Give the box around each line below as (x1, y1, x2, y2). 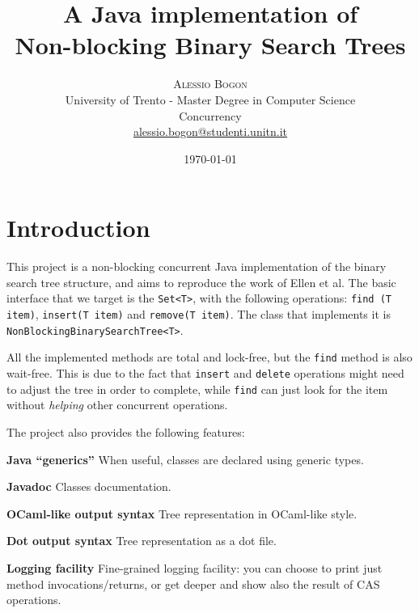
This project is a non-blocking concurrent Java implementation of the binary (6, 258, 387, 275)
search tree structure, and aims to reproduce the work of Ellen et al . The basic (6, 273, 396, 290)
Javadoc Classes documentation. (6, 478, 171, 495)
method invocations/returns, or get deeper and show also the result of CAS (6, 575, 380, 592)
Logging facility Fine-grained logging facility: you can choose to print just (6, 559, 383, 576)
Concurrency (179, 107, 242, 124)
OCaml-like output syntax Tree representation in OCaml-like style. (6, 505, 358, 522)
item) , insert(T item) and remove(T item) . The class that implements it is (6, 306, 391, 323)
